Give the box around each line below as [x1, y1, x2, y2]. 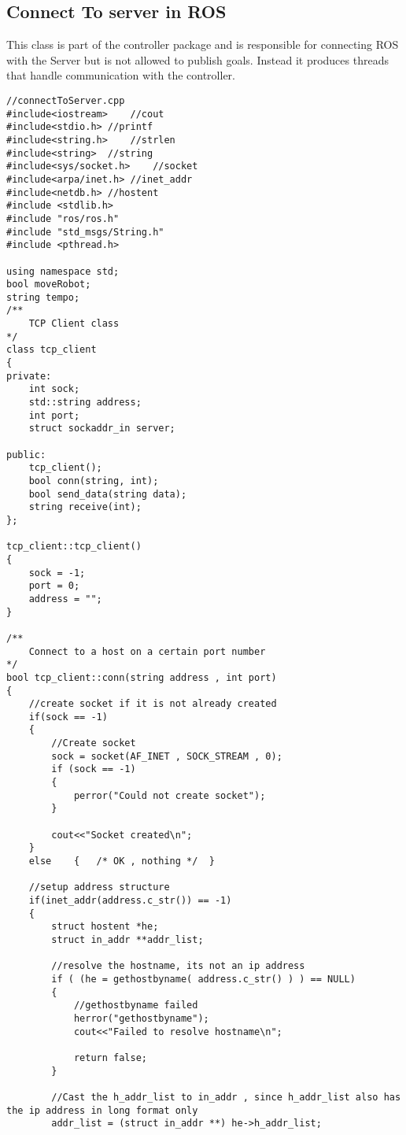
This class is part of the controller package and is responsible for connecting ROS [6, 36, 399, 53]
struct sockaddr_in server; [28, 423, 175, 434]
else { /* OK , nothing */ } [28, 856, 215, 867]
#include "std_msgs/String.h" [6, 226, 164, 238]
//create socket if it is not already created [28, 698, 277, 710]
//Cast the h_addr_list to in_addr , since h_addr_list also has [51, 1091, 401, 1103]
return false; [73, 1052, 147, 1063]
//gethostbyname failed [73, 1000, 198, 1011]
